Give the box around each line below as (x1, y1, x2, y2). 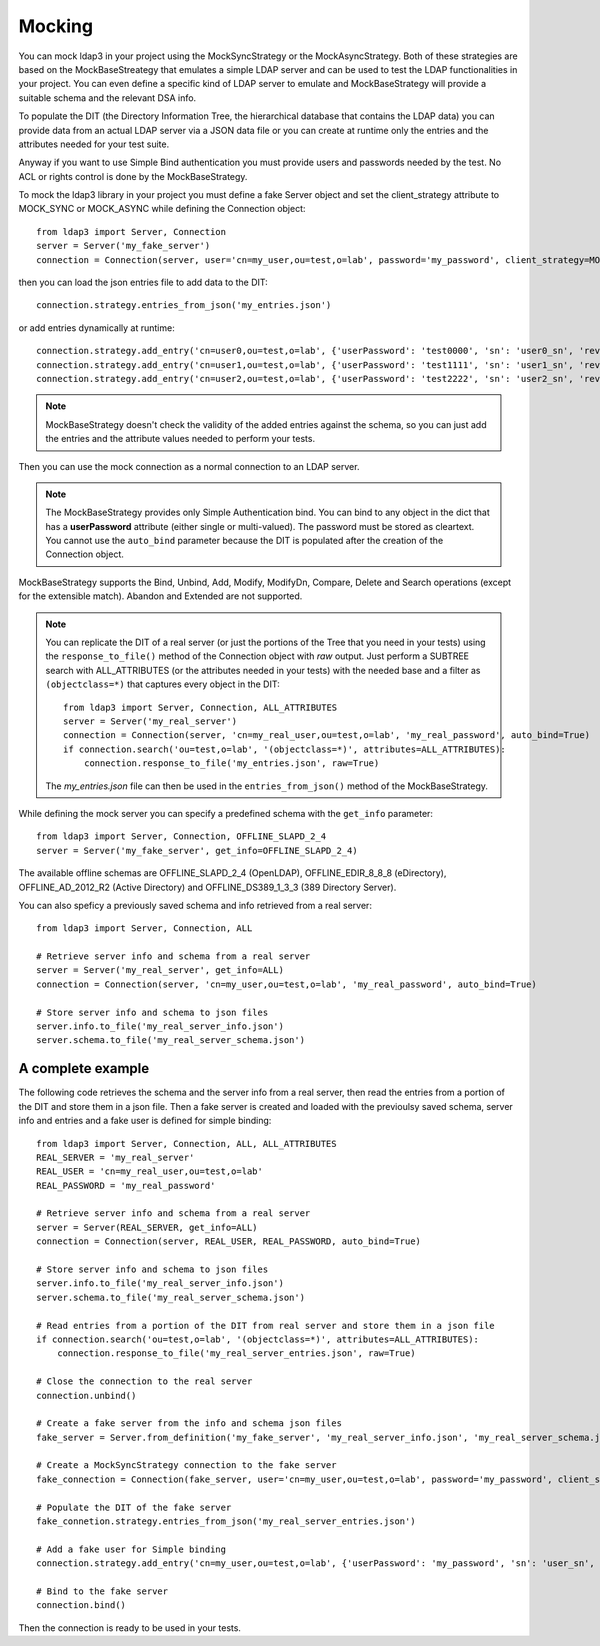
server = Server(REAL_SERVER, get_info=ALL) (36, 1221, 259, 1233)
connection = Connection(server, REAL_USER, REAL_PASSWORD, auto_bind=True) (36, 1236, 422, 1247)
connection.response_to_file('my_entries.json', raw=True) (83, 758, 380, 769)
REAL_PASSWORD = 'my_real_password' (36, 1180, 216, 1191)
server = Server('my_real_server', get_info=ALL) (36, 965, 285, 976)
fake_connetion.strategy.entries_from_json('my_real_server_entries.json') (36, 1516, 416, 1527)
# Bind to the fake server (36, 1586, 169, 1597)
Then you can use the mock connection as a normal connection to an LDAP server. (18, 460, 360, 472)
